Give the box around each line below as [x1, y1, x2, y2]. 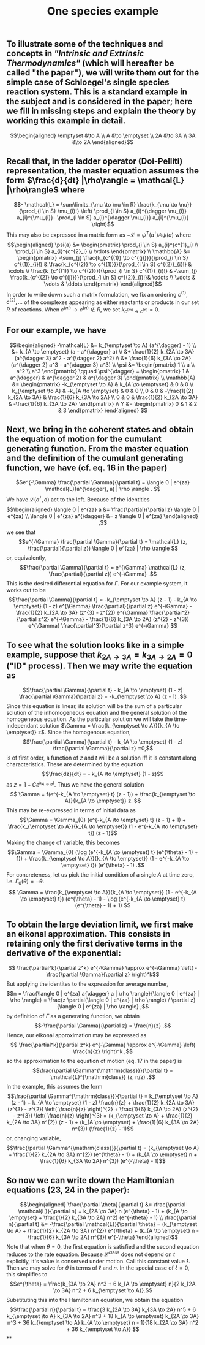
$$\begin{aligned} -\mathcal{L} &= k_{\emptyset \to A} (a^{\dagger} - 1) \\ [9, 341, 196, 349]
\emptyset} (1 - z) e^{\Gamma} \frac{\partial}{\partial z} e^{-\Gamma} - [13, 603, 193, 610]
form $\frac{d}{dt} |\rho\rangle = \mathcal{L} [6, 175, 185, 185]
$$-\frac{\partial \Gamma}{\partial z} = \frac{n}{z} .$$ [34, 1022, 171, 1029]
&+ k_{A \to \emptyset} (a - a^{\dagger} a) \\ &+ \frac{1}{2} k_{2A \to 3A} [11, 348, 195, 355]
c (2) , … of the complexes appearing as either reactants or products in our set [6, 297, 199, 306]
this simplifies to [6, 1270, 48, 1278]
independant [6, 722, 39, 730]
